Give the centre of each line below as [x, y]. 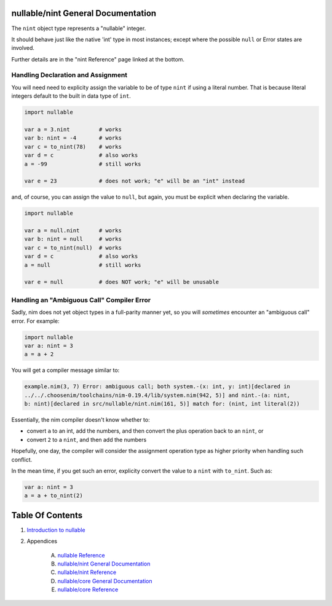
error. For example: [35, 321]
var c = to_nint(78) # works [73, 147]
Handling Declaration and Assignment [69, 75]
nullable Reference [81, 555]
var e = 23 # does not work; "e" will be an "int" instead [135, 181]
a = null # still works [83, 265]
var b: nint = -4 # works [73, 138]
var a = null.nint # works [73, 231]
